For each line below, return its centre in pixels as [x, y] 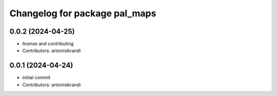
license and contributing [48, 44]
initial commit [36, 78]
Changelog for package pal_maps [83, 13]
